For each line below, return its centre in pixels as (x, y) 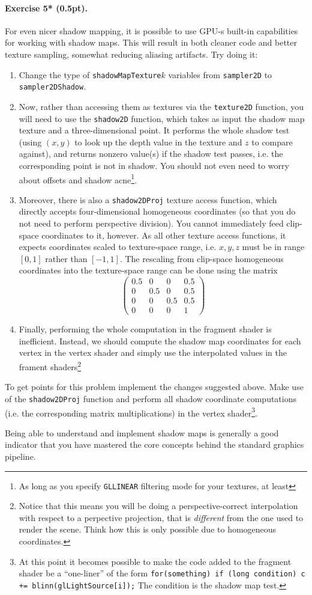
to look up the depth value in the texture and (158, 142)
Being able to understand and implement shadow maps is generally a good (142, 432)
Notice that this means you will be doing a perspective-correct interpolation (158, 506)
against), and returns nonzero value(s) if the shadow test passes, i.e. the (151, 154)
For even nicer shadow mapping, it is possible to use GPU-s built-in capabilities (151, 30)
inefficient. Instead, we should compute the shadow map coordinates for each (160, 340)
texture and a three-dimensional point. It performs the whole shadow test (154, 130)
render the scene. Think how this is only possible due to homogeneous (148, 529)
